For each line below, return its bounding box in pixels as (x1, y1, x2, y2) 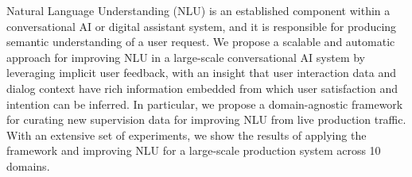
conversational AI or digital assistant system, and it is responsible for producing (6, 17, 397, 34)
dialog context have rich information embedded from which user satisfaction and (6, 79, 398, 96)
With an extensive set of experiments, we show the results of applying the (6, 126, 367, 143)
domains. (6, 157, 50, 174)
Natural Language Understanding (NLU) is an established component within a (6, 2, 391, 18)
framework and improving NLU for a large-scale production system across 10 (6, 142, 381, 159)
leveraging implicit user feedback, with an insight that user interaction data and (6, 64, 397, 81)
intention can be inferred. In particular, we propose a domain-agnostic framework (6, 95, 403, 112)
